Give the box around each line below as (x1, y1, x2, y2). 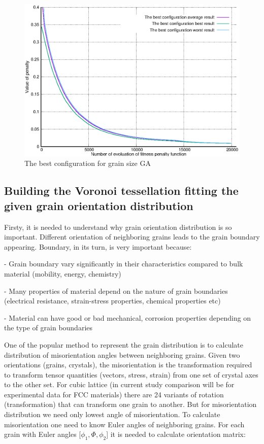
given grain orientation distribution (4, 197, 193, 213)
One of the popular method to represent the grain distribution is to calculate (4, 339, 244, 350)
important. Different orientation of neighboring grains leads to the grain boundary (4, 231, 260, 242)
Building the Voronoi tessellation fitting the (4, 183, 239, 198)
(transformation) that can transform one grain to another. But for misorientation (4, 399, 257, 409)
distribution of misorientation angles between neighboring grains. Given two (4, 349, 240, 360)
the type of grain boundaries (4, 322, 93, 333)
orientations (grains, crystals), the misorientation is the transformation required (4, 359, 252, 370)
